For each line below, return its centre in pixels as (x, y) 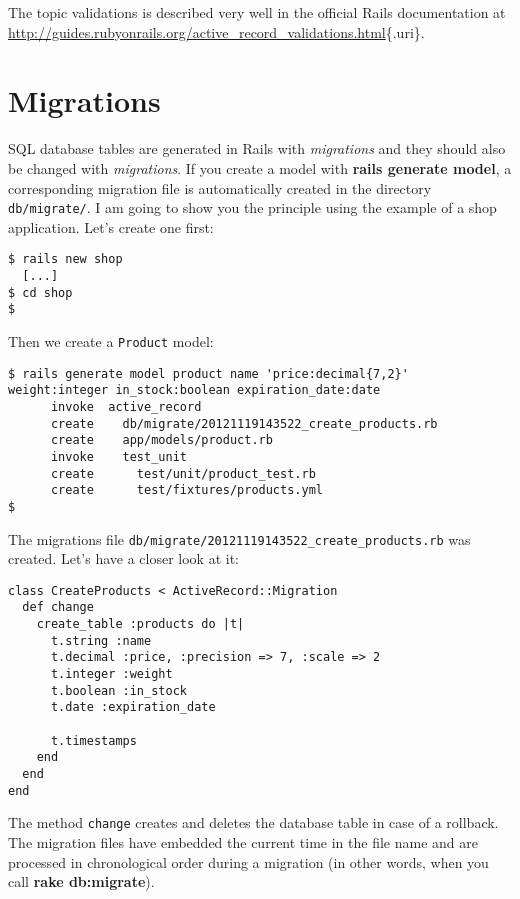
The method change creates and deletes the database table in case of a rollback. (253, 822)
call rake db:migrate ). (81, 881)
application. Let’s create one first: (111, 226)
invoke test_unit (118, 456)
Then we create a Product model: (111, 340)
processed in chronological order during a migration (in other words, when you (248, 861)
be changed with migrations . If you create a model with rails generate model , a (260, 167)
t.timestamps (93, 740)
